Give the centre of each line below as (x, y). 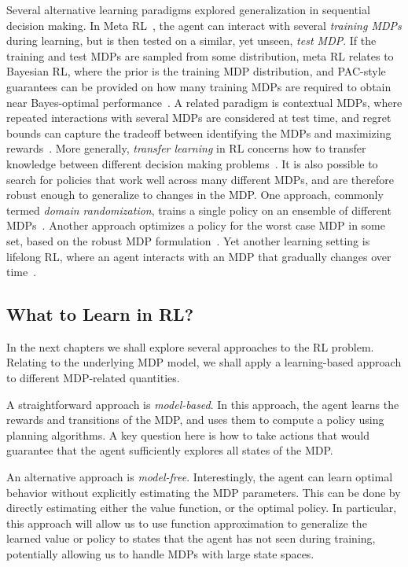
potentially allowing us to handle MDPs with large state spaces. (160, 554)
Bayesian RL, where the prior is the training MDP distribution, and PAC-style (196, 71)
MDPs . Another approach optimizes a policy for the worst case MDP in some (196, 225)
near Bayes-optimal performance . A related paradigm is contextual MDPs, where (204, 102)
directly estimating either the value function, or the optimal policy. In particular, (202, 508)
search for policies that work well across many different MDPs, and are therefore (200, 179)
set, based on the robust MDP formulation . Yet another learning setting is (188, 240)
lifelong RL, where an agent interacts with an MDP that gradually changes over (199, 256)
